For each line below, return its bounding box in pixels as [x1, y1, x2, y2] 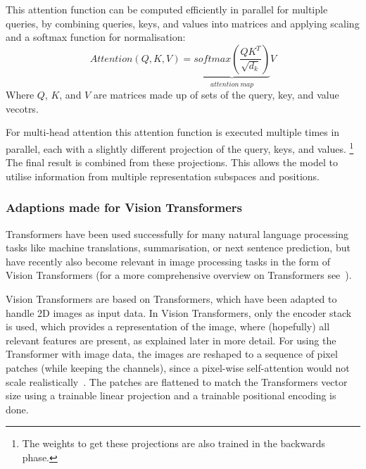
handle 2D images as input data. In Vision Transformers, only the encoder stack [6, 305, 352, 320]
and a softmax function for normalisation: [6, 30, 186, 44]
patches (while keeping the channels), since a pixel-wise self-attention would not [6, 361, 350, 375]
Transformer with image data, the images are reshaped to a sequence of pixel [6, 346, 338, 361]
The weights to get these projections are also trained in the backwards [22, 436, 326, 451]
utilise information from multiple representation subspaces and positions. [6, 168, 320, 183]
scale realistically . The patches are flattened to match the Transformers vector [6, 374, 348, 389]
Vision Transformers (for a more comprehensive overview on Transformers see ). [6, 268, 352, 282]
